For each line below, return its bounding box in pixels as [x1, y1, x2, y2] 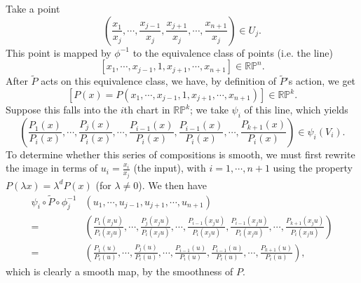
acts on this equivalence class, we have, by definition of [41, 74, 277, 88]
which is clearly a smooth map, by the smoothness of [6, 263, 233, 278]
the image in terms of [6, 160, 98, 175]
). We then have [138, 177, 207, 192]
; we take [190, 102, 229, 116]
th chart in [123, 102, 170, 116]
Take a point [6, 1, 60, 15]
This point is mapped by [6, 45, 111, 60]
